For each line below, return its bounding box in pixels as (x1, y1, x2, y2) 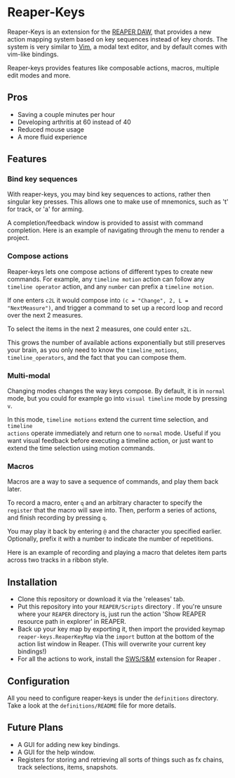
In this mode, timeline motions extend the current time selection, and (7, 415, 209, 424)
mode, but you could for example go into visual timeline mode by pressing (7, 394, 227, 403)
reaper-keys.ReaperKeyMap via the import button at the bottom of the (17, 632, 215, 641)
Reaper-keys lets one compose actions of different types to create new (7, 267, 213, 275)
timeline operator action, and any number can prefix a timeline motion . (7, 282, 214, 291)
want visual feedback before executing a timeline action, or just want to (7, 437, 214, 445)
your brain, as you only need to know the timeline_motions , (7, 346, 180, 354)
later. (7, 485, 22, 494)
